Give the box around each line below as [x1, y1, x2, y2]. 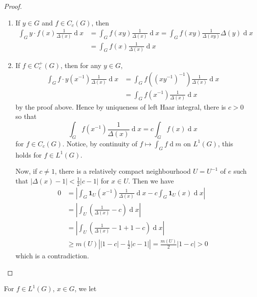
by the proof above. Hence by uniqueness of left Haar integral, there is [15, 101, 226, 112]
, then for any [60, 60, 102, 70]
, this [217, 138, 234, 148]
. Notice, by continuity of [62, 138, 137, 148]
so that [15, 111, 37, 121]
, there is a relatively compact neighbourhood [55, 166, 191, 176]
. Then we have [128, 175, 174, 185]
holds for [15, 149, 42, 160]
